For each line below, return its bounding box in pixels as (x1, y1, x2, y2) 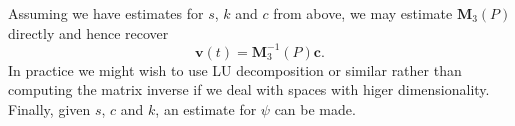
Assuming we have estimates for (8, 3, 204, 23)
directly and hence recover (8, 22, 169, 43)
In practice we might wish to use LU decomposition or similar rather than (8, 59, 462, 80)
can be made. (274, 98, 356, 119)
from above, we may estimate (273, 3, 453, 23)
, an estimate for (155, 98, 257, 119)
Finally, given (8, 98, 91, 119)
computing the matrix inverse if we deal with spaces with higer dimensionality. (8, 79, 490, 100)
